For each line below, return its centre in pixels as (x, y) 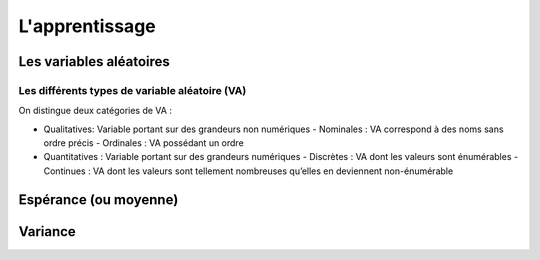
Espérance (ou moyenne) (98, 199)
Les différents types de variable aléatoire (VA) (132, 90)
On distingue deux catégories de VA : (95, 111)
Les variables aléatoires (94, 61)
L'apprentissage (87, 26)
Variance (47, 231)
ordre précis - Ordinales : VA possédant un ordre (143, 143)
